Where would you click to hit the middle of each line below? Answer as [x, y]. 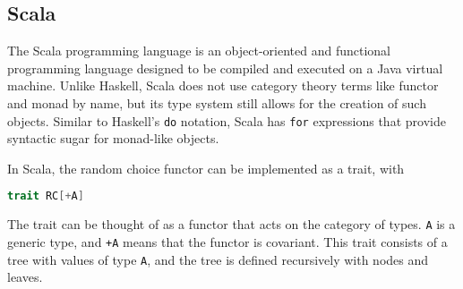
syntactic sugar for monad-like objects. [113, 138]
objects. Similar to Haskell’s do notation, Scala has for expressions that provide [227, 120]
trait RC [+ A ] [46, 196]
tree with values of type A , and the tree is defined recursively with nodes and [218, 259]
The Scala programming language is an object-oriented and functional [199, 51]
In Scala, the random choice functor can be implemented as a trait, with [206, 168]
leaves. [25, 277]
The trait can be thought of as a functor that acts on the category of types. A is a [231, 224]
